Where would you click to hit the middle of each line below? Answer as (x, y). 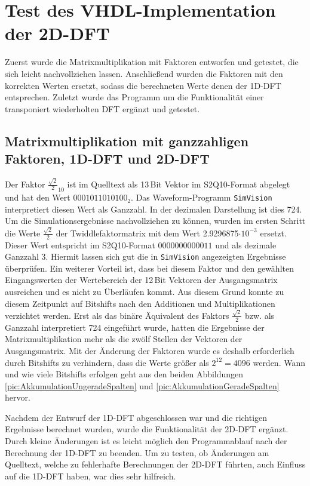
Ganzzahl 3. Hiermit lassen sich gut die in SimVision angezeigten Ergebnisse (145, 256)
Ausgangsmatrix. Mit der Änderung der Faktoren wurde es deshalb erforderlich (150, 350)
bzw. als (260, 315)
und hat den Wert (38, 197)
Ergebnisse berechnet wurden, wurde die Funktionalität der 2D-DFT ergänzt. (147, 429)
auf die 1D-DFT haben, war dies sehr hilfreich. (90, 476)
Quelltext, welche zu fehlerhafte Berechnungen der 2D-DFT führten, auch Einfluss (155, 464)
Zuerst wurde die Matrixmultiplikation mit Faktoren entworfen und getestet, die (152, 62)
